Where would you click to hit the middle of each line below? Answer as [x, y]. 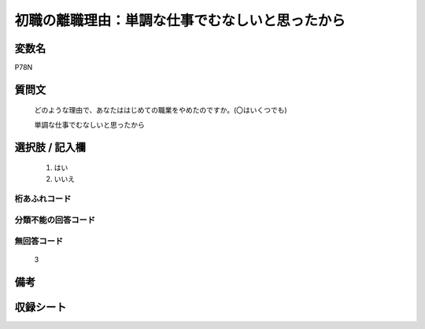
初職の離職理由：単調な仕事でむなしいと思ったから [180, 20]
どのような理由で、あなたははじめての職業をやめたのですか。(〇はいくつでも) [161, 110]
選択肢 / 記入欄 [50, 147]
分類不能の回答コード [55, 220]
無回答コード [39, 241]
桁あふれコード [43, 199]
